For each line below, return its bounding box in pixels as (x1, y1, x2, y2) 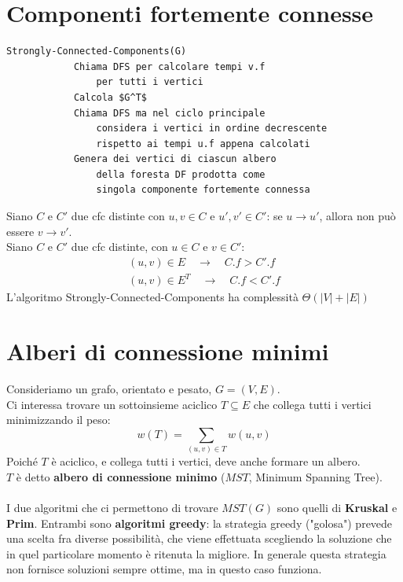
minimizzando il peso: (6, 411, 111, 428)
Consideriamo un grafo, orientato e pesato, (6, 381, 212, 397)
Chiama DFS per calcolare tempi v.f (73, 61, 266, 72)
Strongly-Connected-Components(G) (6, 46, 187, 57)
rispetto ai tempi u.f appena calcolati (96, 138, 310, 149)
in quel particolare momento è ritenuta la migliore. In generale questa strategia (6, 545, 387, 562)
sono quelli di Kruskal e (277, 499, 398, 516)
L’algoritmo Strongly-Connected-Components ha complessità (6, 289, 299, 305)
